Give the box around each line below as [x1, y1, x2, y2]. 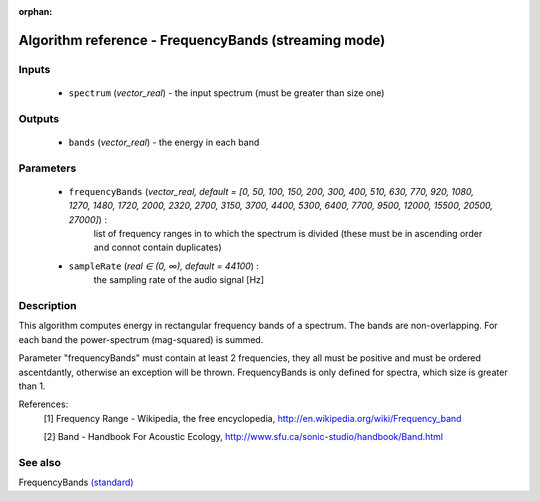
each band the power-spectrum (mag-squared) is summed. [18, 333, 264, 345]
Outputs [18, 111, 60, 125]
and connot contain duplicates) [93, 241, 222, 254]
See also [18, 455, 62, 469]
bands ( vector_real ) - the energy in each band [68, 136, 260, 148]
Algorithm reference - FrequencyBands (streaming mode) [18, 31, 386, 49]
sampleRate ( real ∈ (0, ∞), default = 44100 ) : [68, 260, 260, 272]
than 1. [18, 380, 46, 392]
